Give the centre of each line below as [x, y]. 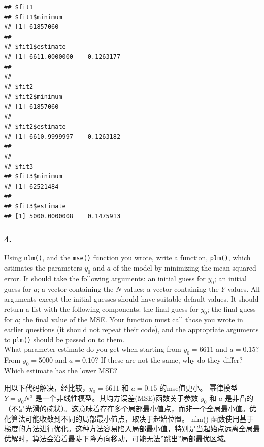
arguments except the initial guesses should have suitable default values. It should [131, 299]
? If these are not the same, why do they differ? [169, 360]
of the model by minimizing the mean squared [185, 267]
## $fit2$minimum [33, 97]
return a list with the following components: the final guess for [101, 308]
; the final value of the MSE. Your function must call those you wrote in [131, 319]
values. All [244, 289]
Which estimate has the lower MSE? [61, 370]
